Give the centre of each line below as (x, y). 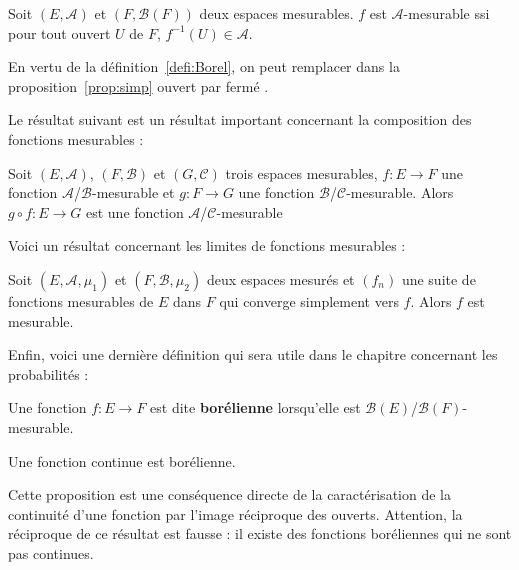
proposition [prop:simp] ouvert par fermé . (138, 85)
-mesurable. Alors (400, 192)
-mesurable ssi (446, 13)
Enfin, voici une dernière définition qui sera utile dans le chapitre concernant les (253, 354)
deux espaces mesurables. (276, 13)
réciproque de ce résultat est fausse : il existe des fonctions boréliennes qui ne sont (260, 533)
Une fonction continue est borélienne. (122, 460)
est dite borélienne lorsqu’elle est (255, 407)
